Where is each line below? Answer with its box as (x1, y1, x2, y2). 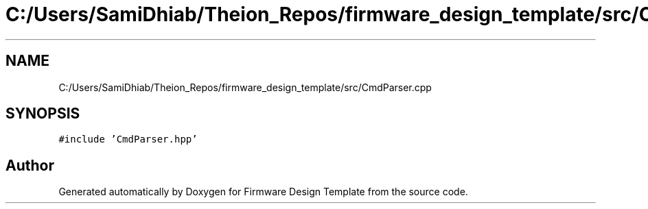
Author (5, 156, 54, 174)
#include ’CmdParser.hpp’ (58, 134, 198, 145)
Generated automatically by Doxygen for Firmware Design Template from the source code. (58, 186, 468, 198)
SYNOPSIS (5, 105, 80, 123)
